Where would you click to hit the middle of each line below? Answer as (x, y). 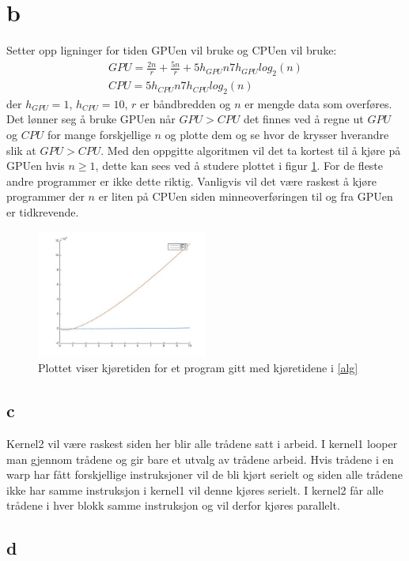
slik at (21, 150)
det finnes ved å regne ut (303, 119)
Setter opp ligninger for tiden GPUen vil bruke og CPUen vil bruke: (172, 50)
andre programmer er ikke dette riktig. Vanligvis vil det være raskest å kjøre (192, 181)
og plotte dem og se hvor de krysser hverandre (277, 135)
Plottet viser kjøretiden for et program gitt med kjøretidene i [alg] (198, 368)
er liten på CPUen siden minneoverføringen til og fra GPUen (246, 196)
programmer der (45, 196)
